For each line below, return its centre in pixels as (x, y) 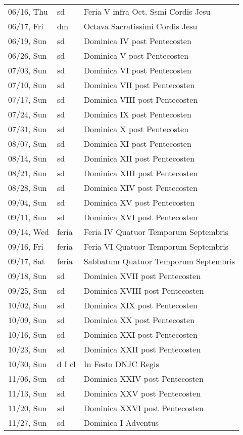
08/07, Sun (28, 144)
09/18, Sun (28, 276)
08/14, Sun (28, 158)
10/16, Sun (28, 334)
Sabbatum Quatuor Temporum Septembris (159, 261)
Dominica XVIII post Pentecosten (144, 290)
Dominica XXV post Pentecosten (142, 393)
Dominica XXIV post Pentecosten (143, 379)
